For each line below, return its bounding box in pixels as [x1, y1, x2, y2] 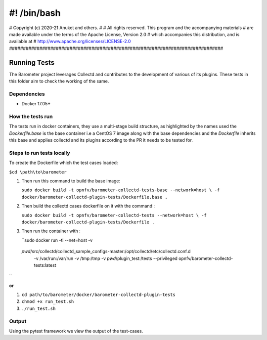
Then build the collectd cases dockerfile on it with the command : [21, 203, 155, 209]
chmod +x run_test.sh [21, 299, 74, 304]
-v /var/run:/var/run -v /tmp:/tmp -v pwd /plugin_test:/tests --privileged [34, 255, 178, 261]
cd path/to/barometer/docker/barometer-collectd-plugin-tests [21, 292, 176, 297]
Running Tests [9, 58, 54, 67]
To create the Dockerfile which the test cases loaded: [9, 160, 118, 166]
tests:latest [34, 262, 56, 268]
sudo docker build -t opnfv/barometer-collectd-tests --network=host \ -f [21, 212, 207, 218]
